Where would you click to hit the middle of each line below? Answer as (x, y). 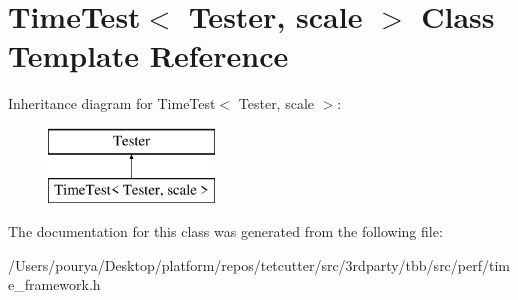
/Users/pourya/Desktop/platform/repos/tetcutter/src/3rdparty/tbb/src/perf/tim (259, 264)
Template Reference (148, 55)
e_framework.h (54, 284)
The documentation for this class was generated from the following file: (225, 231)
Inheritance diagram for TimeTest (112, 103)
